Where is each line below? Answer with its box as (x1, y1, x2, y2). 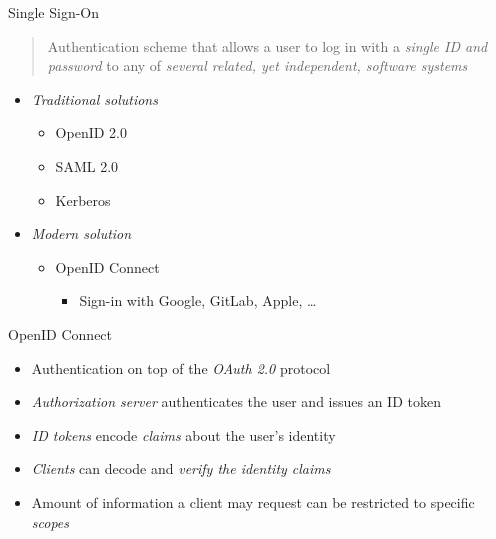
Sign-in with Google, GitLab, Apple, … (79, 290, 317, 311)
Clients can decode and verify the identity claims (31, 458, 331, 479)
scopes (31, 511, 70, 532)
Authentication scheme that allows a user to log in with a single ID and (47, 35, 488, 56)
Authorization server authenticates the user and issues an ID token (31, 391, 441, 412)
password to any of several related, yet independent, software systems (47, 55, 468, 76)
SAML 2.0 (55, 155, 119, 176)
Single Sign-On (8, 2, 100, 22)
